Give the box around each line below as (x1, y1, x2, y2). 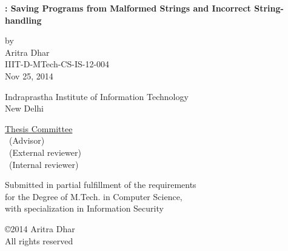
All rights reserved (5, 234, 73, 247)
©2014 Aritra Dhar (5, 222, 75, 235)
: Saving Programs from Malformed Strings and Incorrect (5, 2, 251, 14)
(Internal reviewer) (8, 158, 79, 170)
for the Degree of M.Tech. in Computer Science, (5, 190, 183, 202)
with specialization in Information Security (5, 202, 164, 215)
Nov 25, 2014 (5, 69, 53, 82)
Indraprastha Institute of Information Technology (5, 90, 189, 102)
